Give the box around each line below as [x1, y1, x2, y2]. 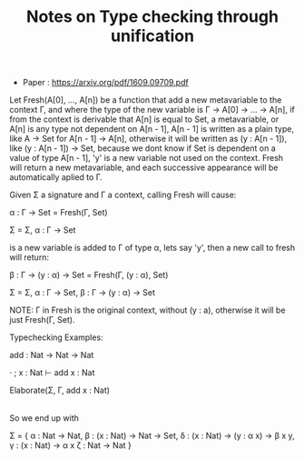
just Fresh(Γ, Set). [9, 314, 75, 325]
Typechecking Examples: [9, 332, 103, 343]
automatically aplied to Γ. [9, 172, 103, 183]
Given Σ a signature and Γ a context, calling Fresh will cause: [9, 189, 237, 201]
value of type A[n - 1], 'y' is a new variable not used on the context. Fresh [9, 153, 284, 164]
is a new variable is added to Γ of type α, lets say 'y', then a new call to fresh [9, 243, 296, 254]
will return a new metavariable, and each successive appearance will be [9, 162, 279, 174]
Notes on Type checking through [25, 6, 279, 27]
